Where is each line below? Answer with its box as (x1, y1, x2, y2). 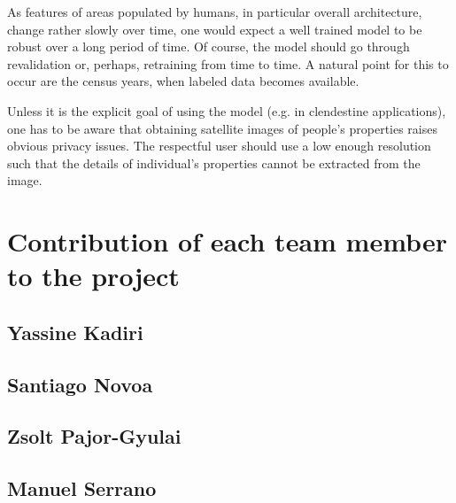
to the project (7, 258, 180, 294)
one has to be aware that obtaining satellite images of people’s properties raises (7, 119, 437, 137)
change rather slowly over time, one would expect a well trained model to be (7, 19, 422, 38)
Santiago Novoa (7, 370, 153, 398)
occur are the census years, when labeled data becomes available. (7, 72, 359, 90)
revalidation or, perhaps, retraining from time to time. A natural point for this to (7, 54, 449, 73)
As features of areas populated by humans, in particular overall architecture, (7, 3, 422, 20)
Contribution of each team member (7, 223, 447, 259)
